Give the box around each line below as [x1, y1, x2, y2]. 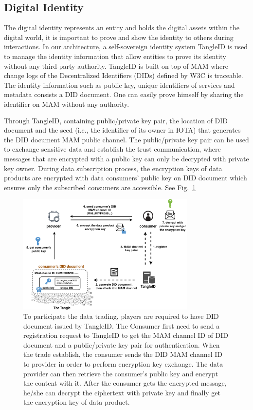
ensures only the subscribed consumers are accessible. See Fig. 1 [4, 182, 196, 192]
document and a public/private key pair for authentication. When [23, 339, 220, 350]
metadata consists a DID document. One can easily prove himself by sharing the [4, 89, 244, 99]
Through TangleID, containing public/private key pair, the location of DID [4, 115, 228, 125]
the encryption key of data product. [23, 397, 130, 407]
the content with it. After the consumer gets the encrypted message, [23, 378, 227, 388]
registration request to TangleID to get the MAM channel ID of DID [23, 330, 229, 340]
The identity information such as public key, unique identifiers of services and [4, 79, 235, 90]
